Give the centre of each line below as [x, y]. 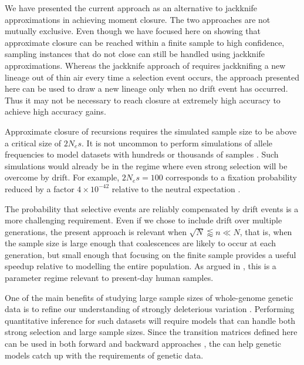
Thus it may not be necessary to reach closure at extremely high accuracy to [143, 100]
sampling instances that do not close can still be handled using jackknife [135, 54]
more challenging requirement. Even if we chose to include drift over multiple [143, 220]
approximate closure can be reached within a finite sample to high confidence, [145, 42]
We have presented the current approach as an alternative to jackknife [131, 8]
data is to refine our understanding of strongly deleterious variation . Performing [150, 309]
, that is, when [266, 231]
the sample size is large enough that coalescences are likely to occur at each [141, 243]
